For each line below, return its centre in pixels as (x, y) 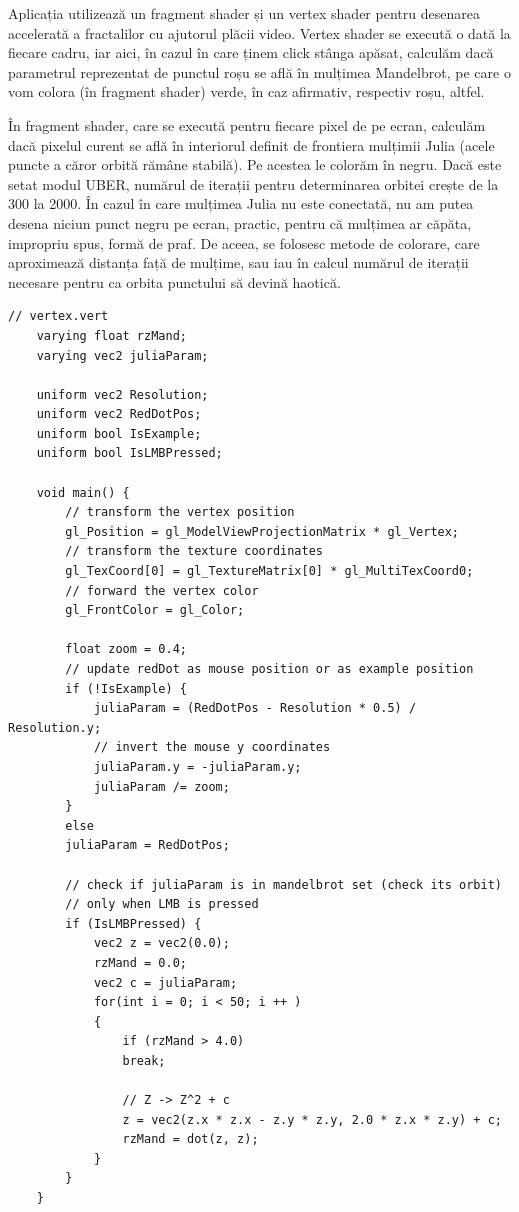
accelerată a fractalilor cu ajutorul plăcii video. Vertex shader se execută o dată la (259, 32)
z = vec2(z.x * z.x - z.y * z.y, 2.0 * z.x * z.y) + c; (312, 1119)
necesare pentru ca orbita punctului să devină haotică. (174, 281)
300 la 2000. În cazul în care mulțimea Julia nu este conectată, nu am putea (241, 203)
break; (144, 1060)
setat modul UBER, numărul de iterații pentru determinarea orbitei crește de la (253, 183)
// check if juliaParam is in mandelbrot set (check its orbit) (283, 884)
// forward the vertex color (162, 590)
